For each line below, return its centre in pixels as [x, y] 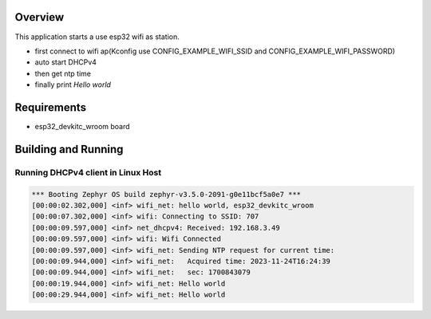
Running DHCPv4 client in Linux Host [88, 172]
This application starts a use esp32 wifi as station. [97, 37]
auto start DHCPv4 [66, 62]
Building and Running [69, 149]
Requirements [51, 107]
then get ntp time [63, 73]
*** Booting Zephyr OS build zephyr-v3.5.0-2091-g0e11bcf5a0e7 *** [166, 194]
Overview [40, 17]
